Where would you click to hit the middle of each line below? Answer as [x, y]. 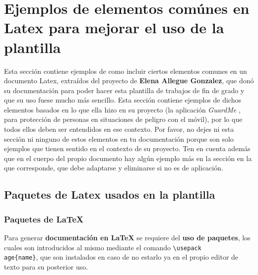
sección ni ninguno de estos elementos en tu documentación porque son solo [119, 138]
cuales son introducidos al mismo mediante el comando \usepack [103, 247]
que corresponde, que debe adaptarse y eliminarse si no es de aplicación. [114, 168]
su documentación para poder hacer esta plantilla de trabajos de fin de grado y [124, 90]
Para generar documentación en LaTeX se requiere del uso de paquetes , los [127, 238]
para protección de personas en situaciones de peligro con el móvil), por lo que [123, 119]
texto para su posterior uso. [46, 266]
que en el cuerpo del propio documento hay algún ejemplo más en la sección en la [128, 158]
